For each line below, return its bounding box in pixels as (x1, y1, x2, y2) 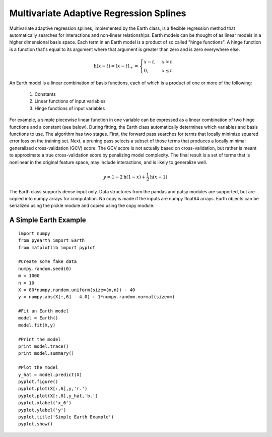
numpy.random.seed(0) (18, 265, 72, 271)
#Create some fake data (18, 259, 77, 264)
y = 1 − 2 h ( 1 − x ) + (103, 174, 146, 180)
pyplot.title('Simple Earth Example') (18, 414, 114, 420)
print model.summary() (18, 351, 75, 356)
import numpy (18, 230, 50, 236)
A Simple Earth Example (9, 216, 87, 225)
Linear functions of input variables (34, 98, 106, 104)
